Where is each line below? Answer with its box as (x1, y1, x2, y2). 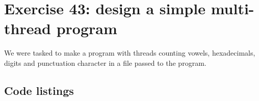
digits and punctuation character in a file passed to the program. (4, 57, 206, 68)
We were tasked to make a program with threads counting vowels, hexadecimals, (4, 47, 255, 58)
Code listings (4, 82, 74, 98)
